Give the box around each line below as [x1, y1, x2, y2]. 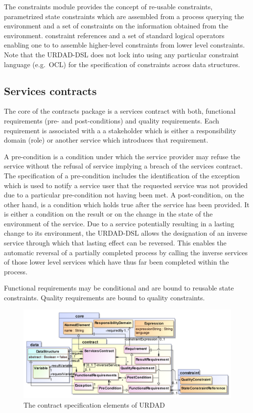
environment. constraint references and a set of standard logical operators [4, 30, 225, 40]
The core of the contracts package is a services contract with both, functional [4, 106, 236, 116]
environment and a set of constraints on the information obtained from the [4, 21, 229, 31]
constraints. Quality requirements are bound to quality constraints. [4, 292, 205, 303]
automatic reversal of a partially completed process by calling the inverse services [4, 247, 248, 257]
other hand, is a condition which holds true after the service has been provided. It [4, 199, 250, 209]
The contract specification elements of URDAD [23, 399, 165, 410]
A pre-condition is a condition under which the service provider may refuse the [4, 151, 240, 161]
